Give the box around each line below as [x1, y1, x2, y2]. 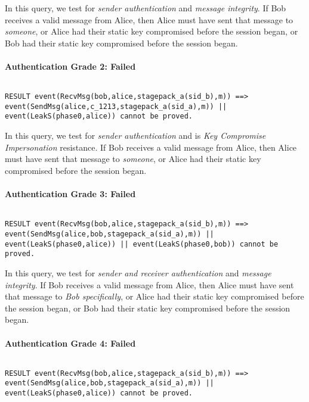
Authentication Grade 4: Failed [5, 336, 136, 349]
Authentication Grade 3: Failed [5, 188, 136, 200]
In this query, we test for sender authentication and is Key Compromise [5, 129, 266, 142]
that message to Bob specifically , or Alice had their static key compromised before [5, 290, 304, 303]
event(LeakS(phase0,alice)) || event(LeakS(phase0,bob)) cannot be [5, 239, 279, 248]
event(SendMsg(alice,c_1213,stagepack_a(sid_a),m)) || [5, 102, 227, 111]
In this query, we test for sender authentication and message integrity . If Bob [5, 2, 286, 14]
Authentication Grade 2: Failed [5, 60, 136, 72]
